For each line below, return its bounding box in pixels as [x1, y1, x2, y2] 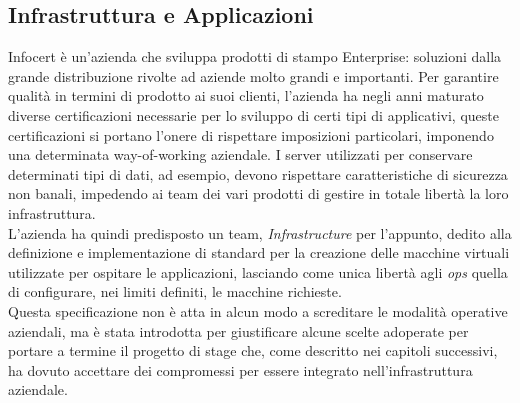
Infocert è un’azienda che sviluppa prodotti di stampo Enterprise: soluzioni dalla [8, 46, 502, 67]
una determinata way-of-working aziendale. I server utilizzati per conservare [8, 144, 473, 165]
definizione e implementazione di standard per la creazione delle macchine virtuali [8, 242, 510, 263]
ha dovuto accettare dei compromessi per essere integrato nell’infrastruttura [8, 359, 473, 380]
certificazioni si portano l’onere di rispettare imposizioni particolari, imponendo [8, 124, 494, 145]
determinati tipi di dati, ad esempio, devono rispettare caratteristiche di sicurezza [8, 163, 508, 184]
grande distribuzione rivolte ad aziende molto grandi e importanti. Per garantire [8, 65, 499, 86]
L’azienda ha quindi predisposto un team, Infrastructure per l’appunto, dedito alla [8, 222, 512, 243]
